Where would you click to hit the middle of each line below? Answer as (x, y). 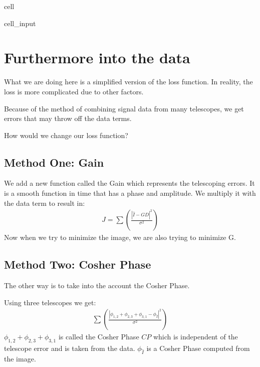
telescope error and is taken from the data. (70, 348)
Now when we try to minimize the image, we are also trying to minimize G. (120, 237)
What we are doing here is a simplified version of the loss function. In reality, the (128, 82)
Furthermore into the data (97, 57)
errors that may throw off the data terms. (68, 118)
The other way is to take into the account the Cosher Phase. (97, 285)
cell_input (20, 23)
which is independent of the (195, 337)
